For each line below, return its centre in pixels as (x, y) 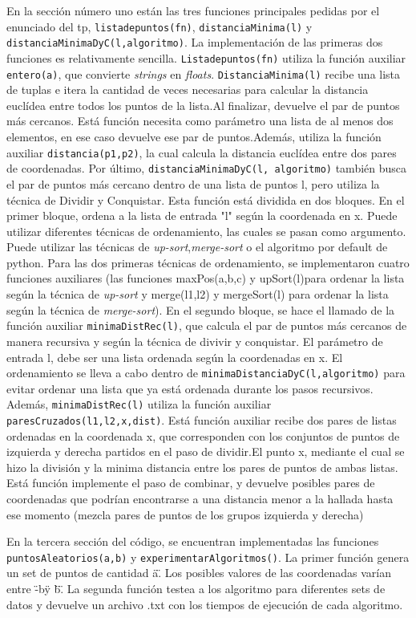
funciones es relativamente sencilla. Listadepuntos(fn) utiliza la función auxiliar (206, 57)
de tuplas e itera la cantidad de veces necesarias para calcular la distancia (188, 89)
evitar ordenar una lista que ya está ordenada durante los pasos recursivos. (190, 388)
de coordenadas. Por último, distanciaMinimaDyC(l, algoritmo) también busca (207, 168)
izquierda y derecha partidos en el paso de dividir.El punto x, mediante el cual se (206, 451)
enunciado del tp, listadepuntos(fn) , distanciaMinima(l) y (160, 26)
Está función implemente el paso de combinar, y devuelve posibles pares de (191, 483)
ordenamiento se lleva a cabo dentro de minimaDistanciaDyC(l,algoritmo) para (206, 373)
